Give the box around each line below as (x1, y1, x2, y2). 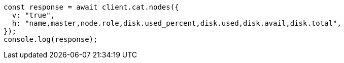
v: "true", (12, 11, 55, 19)
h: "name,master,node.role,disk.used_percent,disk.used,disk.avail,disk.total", (12, 19, 341, 27)
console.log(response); (4, 35, 98, 43)
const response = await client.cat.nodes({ (4, 3, 179, 11)
